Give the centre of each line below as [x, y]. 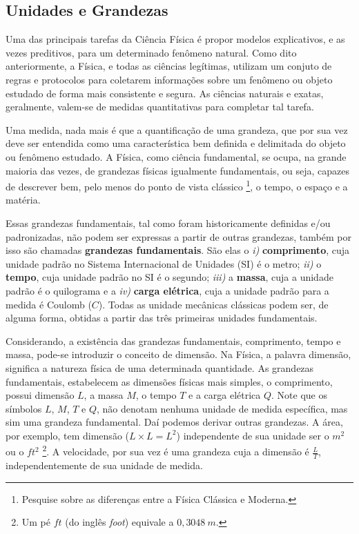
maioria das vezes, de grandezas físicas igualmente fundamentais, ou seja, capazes [178, 170]
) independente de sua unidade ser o [253, 435]
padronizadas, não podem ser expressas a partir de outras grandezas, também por [178, 236]
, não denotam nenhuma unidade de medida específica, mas [222, 408]
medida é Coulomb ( [49, 304]
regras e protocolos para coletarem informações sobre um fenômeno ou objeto [169, 79]
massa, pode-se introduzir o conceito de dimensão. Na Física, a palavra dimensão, [178, 354]
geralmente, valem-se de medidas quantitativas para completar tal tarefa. [160, 107]
